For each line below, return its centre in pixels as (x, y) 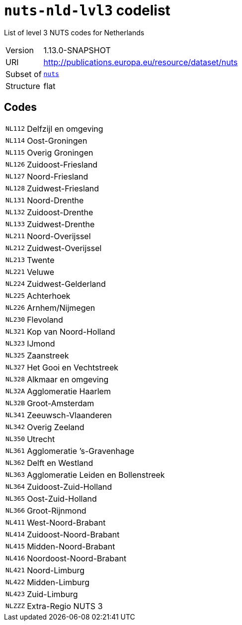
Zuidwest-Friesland (63, 188)
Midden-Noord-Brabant (71, 546)
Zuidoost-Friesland (62, 164)
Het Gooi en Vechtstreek (73, 367)
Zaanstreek (48, 355)
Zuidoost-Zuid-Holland (70, 487)
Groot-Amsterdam (61, 403)
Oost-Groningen (57, 140)
